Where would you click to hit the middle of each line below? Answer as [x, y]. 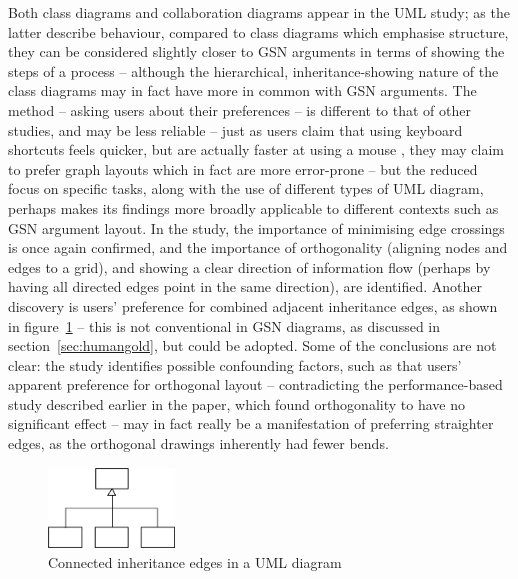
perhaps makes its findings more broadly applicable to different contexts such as [253, 207]
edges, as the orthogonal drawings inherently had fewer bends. [198, 443]
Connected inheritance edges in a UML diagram [195, 561]
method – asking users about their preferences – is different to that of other [239, 109]
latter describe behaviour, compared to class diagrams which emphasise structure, [258, 31]
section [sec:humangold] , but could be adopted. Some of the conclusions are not [252, 345]
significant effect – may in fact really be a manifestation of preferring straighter [251, 423]
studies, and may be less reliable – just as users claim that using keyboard [235, 129]
